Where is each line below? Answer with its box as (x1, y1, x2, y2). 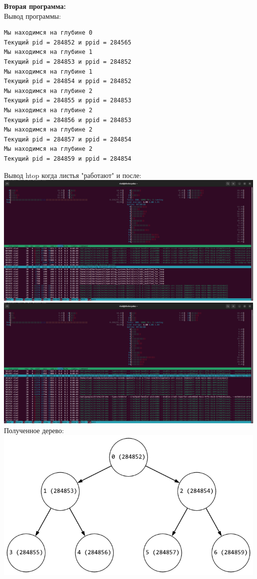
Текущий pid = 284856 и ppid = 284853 (4, 116, 131, 124)
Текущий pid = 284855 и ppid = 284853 (4, 97, 131, 104)
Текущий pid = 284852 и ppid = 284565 (4, 39, 131, 46)
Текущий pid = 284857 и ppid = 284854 (4, 135, 131, 143)
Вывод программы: (4, 10, 61, 21)
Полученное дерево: (4, 425, 64, 435)
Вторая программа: (4, 1, 66, 11)
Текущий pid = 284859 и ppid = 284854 (4, 155, 131, 162)
